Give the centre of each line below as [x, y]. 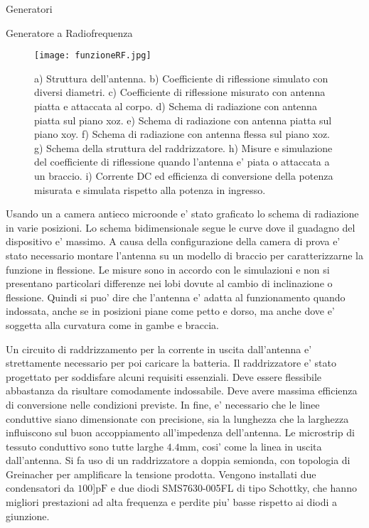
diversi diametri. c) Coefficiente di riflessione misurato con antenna [180, 92]
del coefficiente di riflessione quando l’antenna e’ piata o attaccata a [182, 162]
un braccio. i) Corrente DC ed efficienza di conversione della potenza [184, 176]
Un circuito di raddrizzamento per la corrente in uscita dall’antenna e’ [159, 349]
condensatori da [40, 488]
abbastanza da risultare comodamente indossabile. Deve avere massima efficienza [182, 390]
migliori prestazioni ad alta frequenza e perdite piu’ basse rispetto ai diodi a [172, 502]
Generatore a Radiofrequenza [69, 32]
